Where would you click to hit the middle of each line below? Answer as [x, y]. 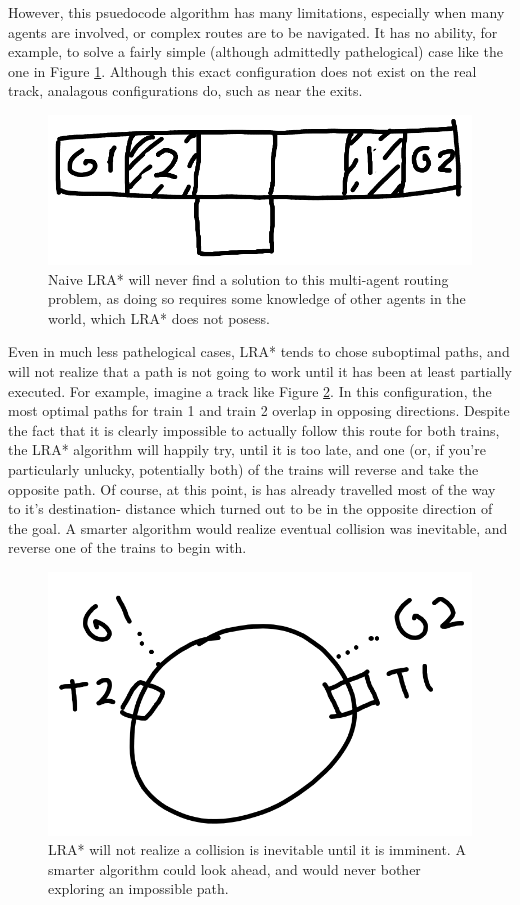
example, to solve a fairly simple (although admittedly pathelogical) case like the [255, 51]
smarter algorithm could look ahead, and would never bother [234, 868]
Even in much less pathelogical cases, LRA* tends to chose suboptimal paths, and [259, 351]
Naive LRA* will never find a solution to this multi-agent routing [248, 278]
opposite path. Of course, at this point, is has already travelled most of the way [252, 488]
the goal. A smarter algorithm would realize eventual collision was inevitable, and [258, 527]
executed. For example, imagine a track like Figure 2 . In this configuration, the [250, 390]
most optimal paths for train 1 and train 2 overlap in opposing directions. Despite [259, 410]
